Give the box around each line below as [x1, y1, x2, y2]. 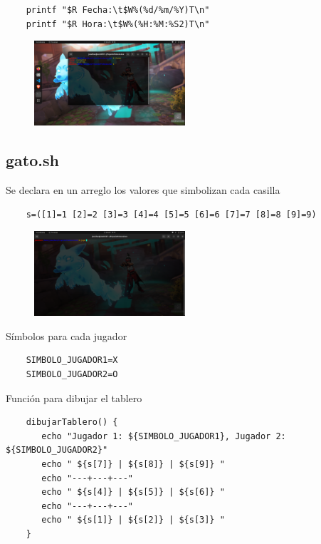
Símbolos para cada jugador [6, 328, 127, 343]
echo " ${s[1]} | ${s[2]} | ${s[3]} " [41, 515, 225, 525]
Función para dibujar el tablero [6, 390, 142, 405]
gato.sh [6, 149, 59, 171]
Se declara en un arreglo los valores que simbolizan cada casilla [6, 183, 280, 197]
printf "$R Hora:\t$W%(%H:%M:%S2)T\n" [26, 19, 210, 29]
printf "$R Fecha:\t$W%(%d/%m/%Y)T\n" [26, 5, 210, 15]
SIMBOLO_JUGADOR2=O [26, 369, 118, 380]
